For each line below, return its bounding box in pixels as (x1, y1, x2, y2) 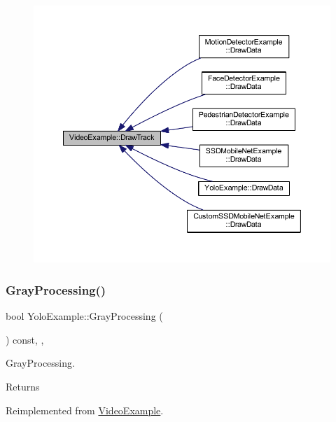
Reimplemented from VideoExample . (6, 402, 164, 417)
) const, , (6, 332, 44, 346)
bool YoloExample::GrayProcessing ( (6, 309, 163, 323)
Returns (6, 379, 40, 394)
